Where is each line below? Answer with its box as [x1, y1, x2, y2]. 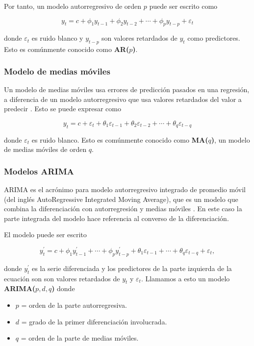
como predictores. [187, 33, 240, 43]
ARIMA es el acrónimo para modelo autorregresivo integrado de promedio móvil [4, 184, 246, 194]
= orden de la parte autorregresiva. [21, 300, 127, 310]
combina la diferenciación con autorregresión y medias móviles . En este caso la [4, 203, 242, 214]
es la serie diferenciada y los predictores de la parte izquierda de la [32, 263, 232, 273]
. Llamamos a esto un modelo [141, 273, 230, 283]
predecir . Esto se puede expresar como [4, 103, 121, 114]
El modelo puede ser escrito [4, 229, 87, 240]
